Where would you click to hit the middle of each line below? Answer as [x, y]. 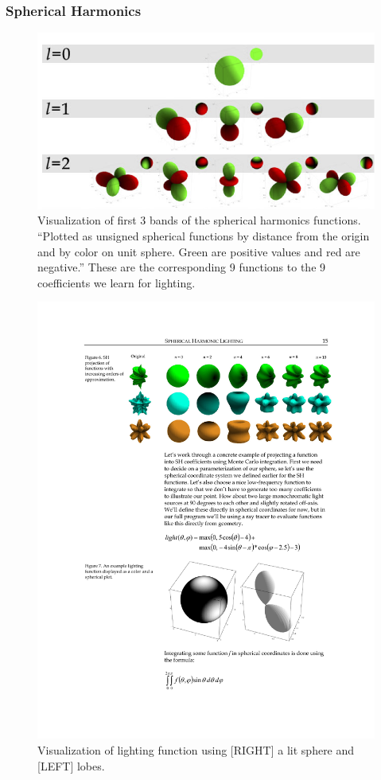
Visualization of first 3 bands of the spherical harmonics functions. [199, 220]
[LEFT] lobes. [71, 765]
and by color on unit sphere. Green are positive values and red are [199, 251]
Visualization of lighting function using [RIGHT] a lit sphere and [196, 749]
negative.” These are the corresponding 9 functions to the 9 [182, 267]
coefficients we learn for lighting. [117, 282]
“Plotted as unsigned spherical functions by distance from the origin [204, 236]
